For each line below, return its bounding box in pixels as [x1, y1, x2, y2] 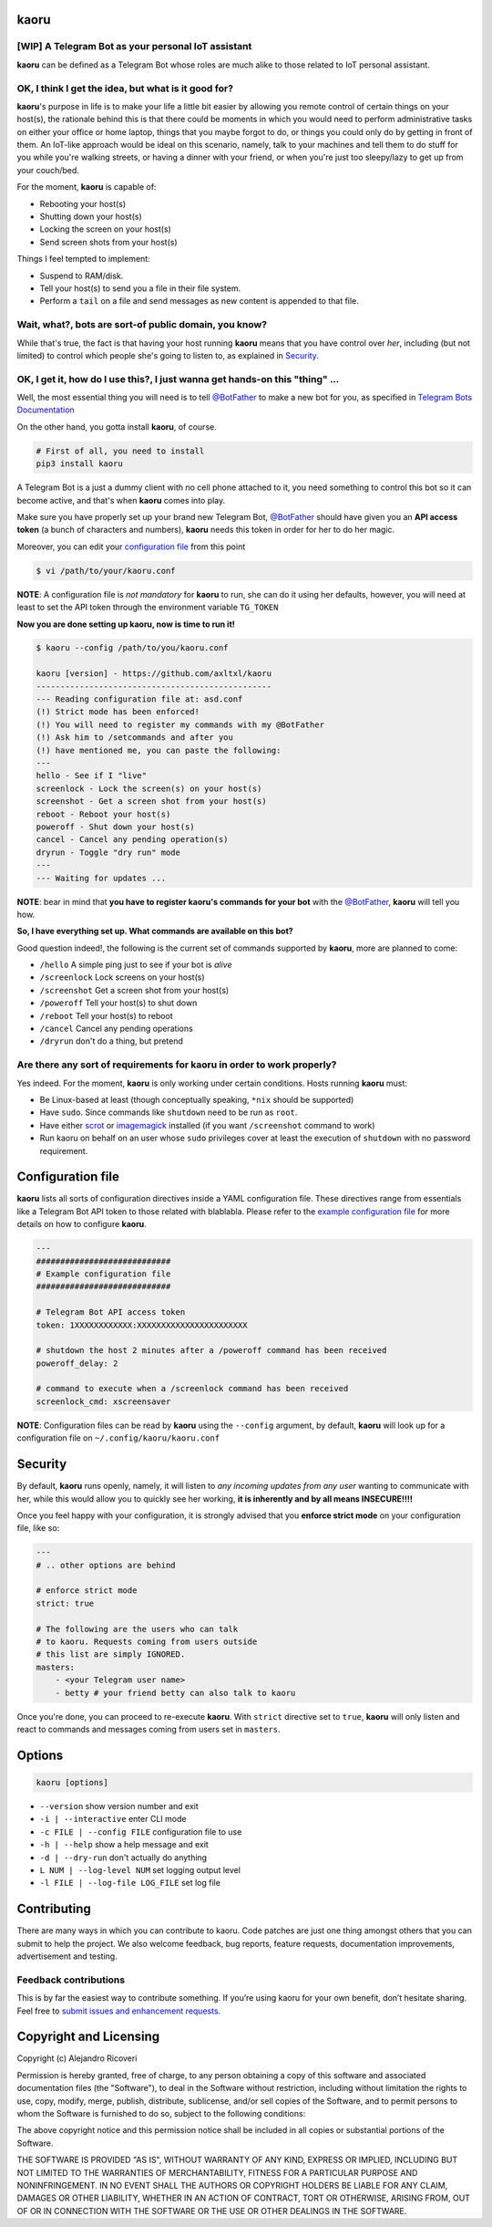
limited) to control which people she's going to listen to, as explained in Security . [16, 349, 319, 360]
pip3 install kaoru [36, 459, 123, 469]
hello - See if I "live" [36, 771, 148, 781]
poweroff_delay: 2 [36, 1358, 118, 1368]
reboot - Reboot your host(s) [36, 808, 171, 819]
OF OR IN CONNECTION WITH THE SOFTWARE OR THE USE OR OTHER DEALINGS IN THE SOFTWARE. [16, 2205, 407, 2216]
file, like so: [16, 1523, 60, 1534]
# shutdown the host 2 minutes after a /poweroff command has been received [36, 1346, 387, 1356]
